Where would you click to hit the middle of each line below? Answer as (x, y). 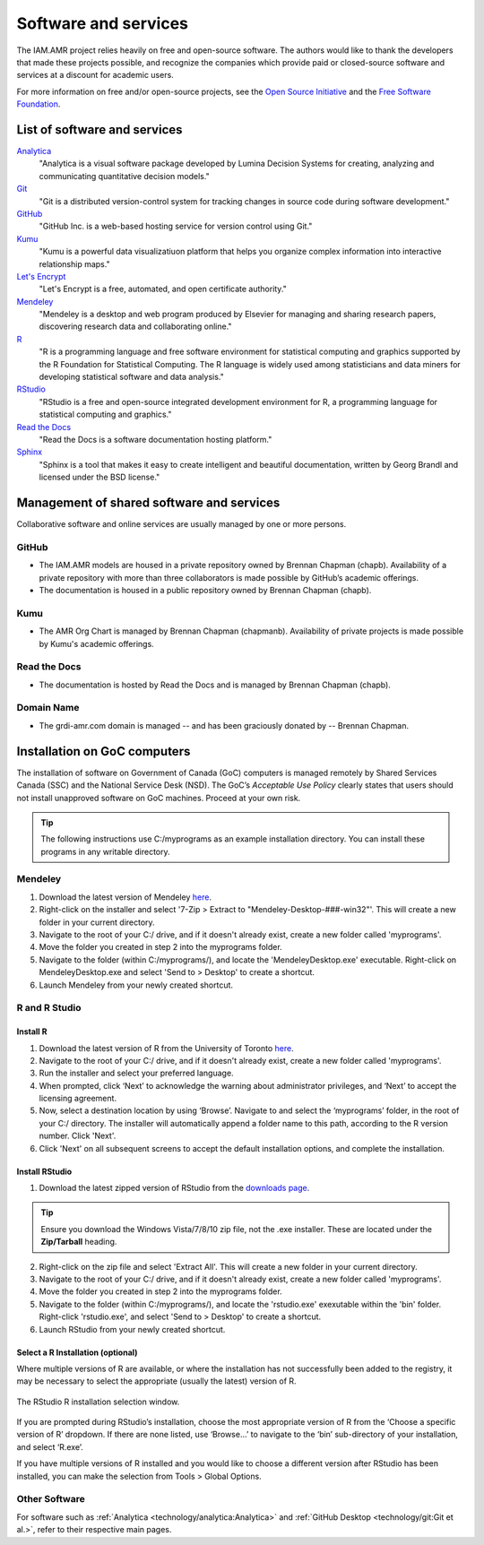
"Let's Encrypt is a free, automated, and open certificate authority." (163, 289)
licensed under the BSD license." (99, 477)
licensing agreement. (78, 1099)
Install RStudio (44, 1171)
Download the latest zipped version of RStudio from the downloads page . (174, 1188)
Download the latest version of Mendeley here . (125, 897)
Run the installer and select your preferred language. (136, 1073)
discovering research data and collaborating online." (135, 326)
